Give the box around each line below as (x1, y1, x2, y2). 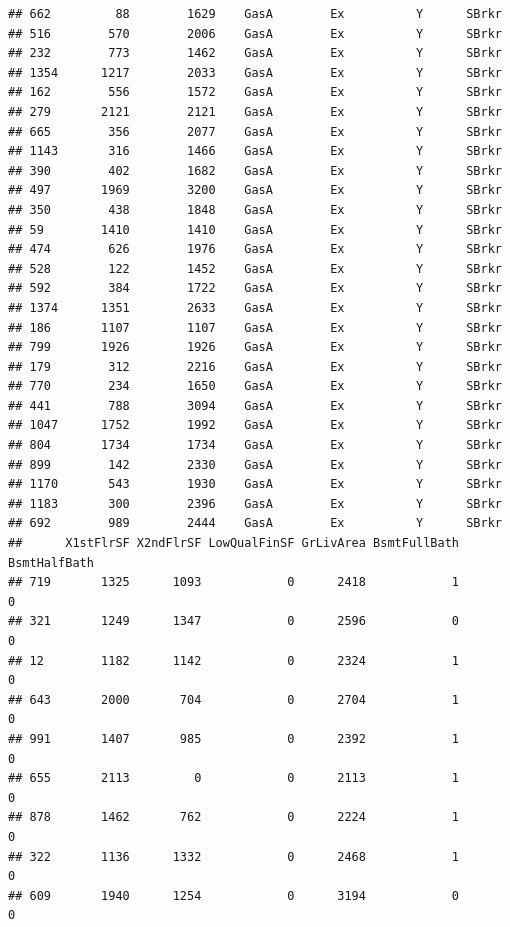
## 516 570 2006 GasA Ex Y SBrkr (8, 26, 502, 41)
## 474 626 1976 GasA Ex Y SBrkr (8, 242, 502, 257)
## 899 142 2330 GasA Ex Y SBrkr (8, 457, 502, 472)
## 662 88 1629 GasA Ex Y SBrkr (8, 7, 502, 21)
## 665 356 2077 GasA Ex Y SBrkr (8, 124, 502, 139)
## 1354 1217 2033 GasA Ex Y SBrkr (8, 65, 502, 80)
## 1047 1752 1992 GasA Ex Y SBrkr (8, 418, 502, 433)
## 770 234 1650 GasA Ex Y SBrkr (8, 379, 502, 394)
